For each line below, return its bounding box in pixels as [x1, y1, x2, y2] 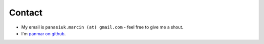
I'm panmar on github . [21, 30, 66, 36]
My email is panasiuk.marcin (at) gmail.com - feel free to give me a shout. [21, 24, 183, 30]
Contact [9, 7, 43, 18]
